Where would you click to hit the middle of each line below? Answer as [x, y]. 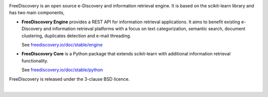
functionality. [35, 61]
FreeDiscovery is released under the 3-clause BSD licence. [69, 79]
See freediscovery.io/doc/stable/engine [62, 45]
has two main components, [37, 13]
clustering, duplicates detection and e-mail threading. [76, 36]
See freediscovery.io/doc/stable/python [62, 70]
